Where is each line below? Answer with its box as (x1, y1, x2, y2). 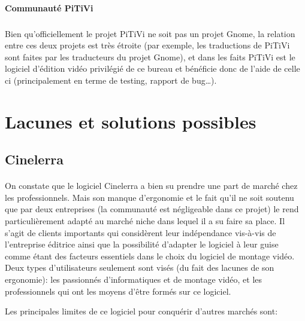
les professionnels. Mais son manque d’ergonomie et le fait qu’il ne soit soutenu (5, 191, 294, 203)
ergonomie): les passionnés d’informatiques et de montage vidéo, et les (5, 273, 262, 286)
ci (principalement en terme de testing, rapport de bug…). (5, 74, 217, 86)
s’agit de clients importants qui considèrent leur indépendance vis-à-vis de (5, 226, 276, 239)
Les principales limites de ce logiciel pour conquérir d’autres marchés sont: (5, 305, 278, 317)
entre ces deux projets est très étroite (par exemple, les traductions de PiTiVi (5, 39, 290, 51)
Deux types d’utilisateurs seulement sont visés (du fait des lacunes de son (5, 261, 274, 274)
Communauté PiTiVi (5, 1, 93, 14)
